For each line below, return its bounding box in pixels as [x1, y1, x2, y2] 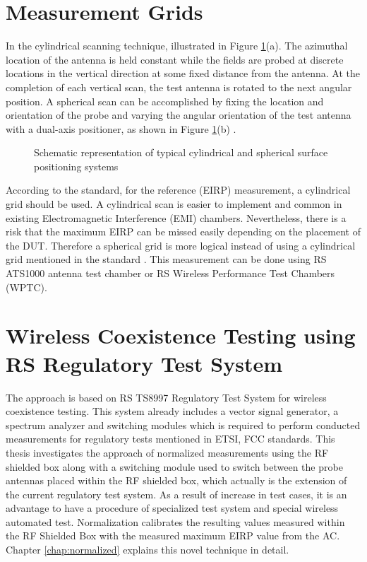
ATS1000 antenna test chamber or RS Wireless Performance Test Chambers [6, 266, 335, 281]
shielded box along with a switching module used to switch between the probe [6, 459, 343, 474]
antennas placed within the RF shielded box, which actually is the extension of [6, 473, 347, 488]
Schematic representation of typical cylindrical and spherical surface [34, 145, 328, 160]
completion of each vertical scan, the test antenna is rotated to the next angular [6, 79, 352, 94]
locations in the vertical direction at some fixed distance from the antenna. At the [6, 66, 360, 81]
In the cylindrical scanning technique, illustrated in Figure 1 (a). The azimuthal [6, 38, 348, 53]
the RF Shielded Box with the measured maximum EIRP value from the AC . [6, 528, 340, 543]
